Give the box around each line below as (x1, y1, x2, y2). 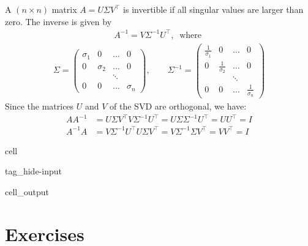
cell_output (5, 185, 49, 198)
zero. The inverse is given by (5, 15, 112, 28)
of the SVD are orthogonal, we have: (110, 100, 247, 113)
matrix (51, 3, 77, 15)
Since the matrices (5, 100, 74, 113)
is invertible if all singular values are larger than (123, 3, 304, 15)
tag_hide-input (5, 165, 62, 177)
